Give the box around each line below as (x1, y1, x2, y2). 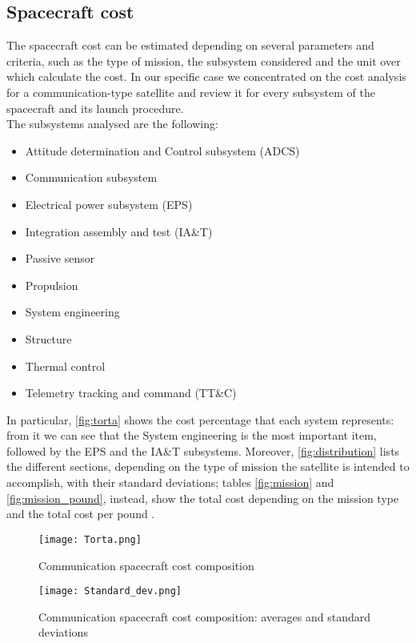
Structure (25, 330, 72, 347)
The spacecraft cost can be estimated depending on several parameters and (6, 37, 374, 54)
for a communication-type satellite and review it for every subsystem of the (6, 83, 375, 100)
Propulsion (25, 276, 78, 293)
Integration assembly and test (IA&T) (25, 223, 213, 239)
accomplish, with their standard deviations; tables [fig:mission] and (6, 474, 334, 491)
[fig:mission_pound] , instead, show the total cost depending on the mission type (6, 489, 399, 506)
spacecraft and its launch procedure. (6, 99, 184, 116)
